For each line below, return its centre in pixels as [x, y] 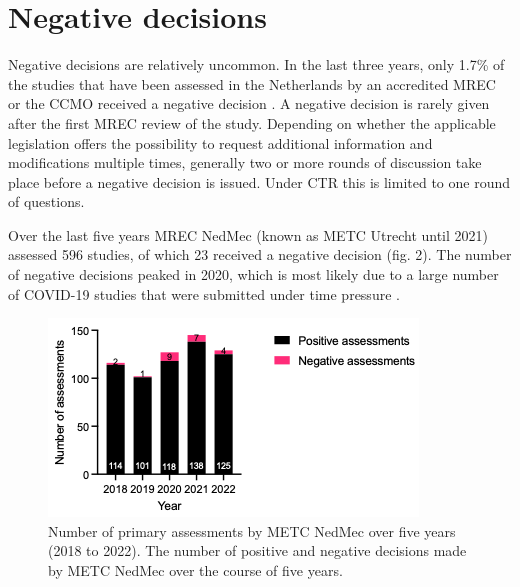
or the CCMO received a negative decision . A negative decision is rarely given [249, 103]
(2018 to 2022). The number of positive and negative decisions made [257, 550]
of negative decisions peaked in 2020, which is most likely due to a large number [253, 274]
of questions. [46, 201]
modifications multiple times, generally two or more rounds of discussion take [245, 162]
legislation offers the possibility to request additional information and [220, 142]
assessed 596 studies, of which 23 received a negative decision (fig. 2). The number [260, 254]
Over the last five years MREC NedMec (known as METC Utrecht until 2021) [248, 234]
